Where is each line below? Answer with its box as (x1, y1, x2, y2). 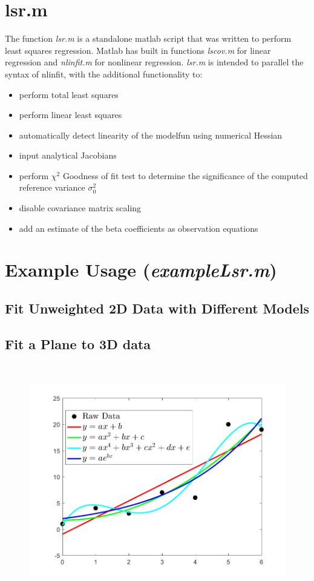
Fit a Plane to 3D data (5, 334, 151, 353)
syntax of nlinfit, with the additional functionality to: (5, 67, 203, 80)
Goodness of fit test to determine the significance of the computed (62, 169, 308, 182)
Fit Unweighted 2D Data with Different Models (5, 299, 309, 318)
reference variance (19, 181, 85, 194)
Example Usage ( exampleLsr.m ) (5, 257, 277, 283)
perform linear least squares (19, 108, 122, 121)
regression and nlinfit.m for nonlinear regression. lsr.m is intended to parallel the (5, 56, 304, 68)
